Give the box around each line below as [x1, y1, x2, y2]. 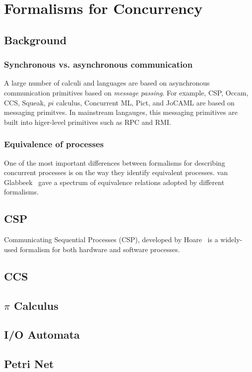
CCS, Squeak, [4, 97, 46, 107]
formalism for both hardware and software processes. [19, 244, 180, 254]
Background [4, 32, 67, 47]
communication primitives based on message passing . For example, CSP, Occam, [4, 87, 249, 97]
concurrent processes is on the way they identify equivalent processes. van [4, 167, 228, 178]
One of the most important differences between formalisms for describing [4, 157, 225, 168]
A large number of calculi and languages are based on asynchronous [4, 78, 210, 88]
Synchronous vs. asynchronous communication [4, 58, 193, 71]
